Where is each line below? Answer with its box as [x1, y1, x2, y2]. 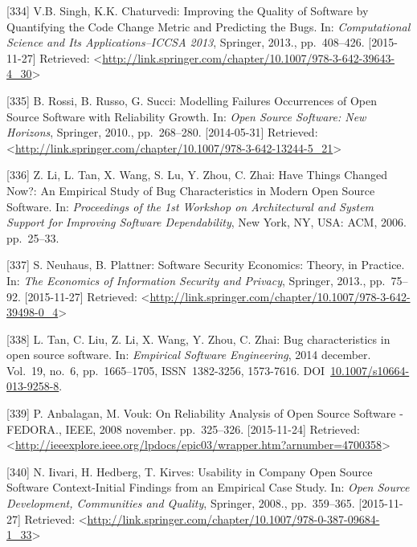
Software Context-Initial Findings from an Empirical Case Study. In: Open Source [6, 479, 410, 496]
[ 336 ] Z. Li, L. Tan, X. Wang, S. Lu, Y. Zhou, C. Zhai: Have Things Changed [6, 166, 387, 183]
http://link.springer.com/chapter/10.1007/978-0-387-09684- [87, 510, 380, 527]
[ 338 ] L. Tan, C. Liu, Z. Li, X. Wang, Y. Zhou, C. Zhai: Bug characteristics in [6, 330, 390, 347]
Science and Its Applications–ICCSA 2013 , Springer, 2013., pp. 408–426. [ [6, 34, 372, 51]
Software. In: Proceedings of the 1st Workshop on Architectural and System [6, 198, 374, 214]
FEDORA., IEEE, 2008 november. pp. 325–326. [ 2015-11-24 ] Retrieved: [6, 420, 360, 437]
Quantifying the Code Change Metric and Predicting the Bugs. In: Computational [6, 18, 411, 35]
